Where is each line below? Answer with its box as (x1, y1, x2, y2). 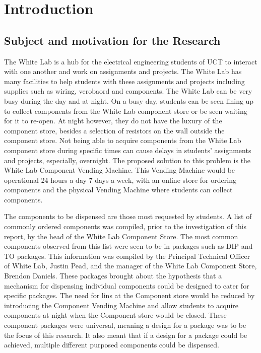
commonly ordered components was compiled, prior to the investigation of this (4, 221, 247, 232)
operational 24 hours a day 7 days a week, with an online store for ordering (4, 174, 236, 185)
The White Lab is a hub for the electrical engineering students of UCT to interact (4, 56, 257, 66)
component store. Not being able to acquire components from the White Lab (4, 135, 241, 146)
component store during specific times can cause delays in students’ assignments (4, 145, 251, 155)
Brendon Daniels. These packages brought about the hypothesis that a (4, 270, 222, 281)
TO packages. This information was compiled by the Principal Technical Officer (4, 250, 250, 261)
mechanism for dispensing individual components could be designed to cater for (4, 280, 249, 291)
